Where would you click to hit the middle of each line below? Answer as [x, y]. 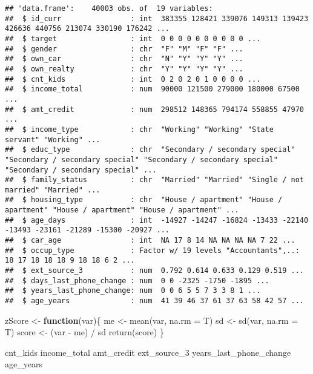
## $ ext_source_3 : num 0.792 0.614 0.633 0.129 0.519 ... [154, 271]
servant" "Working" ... [53, 139]
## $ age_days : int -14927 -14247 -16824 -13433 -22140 [157, 220]
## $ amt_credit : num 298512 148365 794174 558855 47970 [154, 109]
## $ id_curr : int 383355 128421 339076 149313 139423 [157, 18]
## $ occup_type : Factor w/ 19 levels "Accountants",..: [152, 250]
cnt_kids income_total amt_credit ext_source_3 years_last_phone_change [148, 352]
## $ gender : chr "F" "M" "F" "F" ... [124, 49]
